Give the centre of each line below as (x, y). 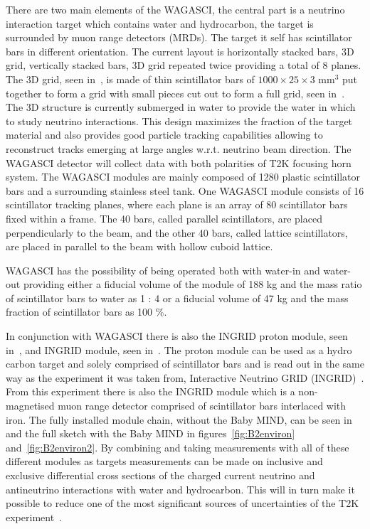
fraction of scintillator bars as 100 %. (86, 312)
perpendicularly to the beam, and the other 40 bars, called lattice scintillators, (177, 232)
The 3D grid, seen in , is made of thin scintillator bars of (130, 79)
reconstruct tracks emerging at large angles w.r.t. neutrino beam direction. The (179, 148)
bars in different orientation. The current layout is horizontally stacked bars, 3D (180, 51)
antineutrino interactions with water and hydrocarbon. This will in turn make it (180, 489)
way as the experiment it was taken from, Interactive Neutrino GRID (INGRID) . (185, 377)
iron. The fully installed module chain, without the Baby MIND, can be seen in (179, 419)
